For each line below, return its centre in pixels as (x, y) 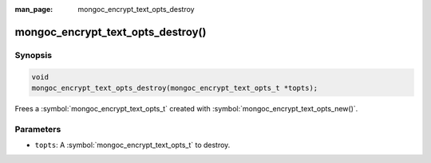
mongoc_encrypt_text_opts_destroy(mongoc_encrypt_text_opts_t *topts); (175, 88)
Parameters (38, 129)
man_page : (34, 9)
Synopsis (33, 55)
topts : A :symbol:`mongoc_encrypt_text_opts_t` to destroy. (132, 145)
